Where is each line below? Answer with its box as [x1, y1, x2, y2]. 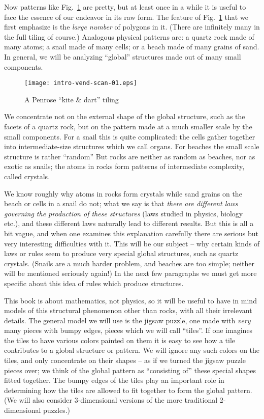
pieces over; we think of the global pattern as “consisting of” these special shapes [4, 365, 256, 375]
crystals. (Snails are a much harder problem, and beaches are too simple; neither [4, 258, 254, 268]
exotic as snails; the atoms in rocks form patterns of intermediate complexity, [4, 161, 245, 172]
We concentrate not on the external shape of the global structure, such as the [4, 111, 245, 122]
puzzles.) [43, 405, 71, 415]
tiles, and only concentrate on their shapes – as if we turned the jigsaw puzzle [4, 355, 246, 366]
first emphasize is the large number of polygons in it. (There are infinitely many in [4, 21, 260, 32]
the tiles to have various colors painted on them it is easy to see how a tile [4, 334, 236, 345]
